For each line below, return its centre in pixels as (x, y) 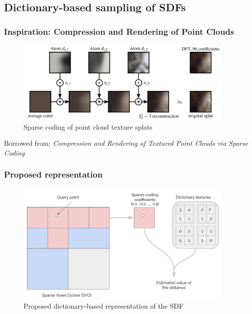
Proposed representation (53, 174)
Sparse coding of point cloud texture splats (88, 126)
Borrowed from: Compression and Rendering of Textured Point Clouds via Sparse (126, 143)
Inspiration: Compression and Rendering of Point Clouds (119, 31)
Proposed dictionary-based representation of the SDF (104, 306)
